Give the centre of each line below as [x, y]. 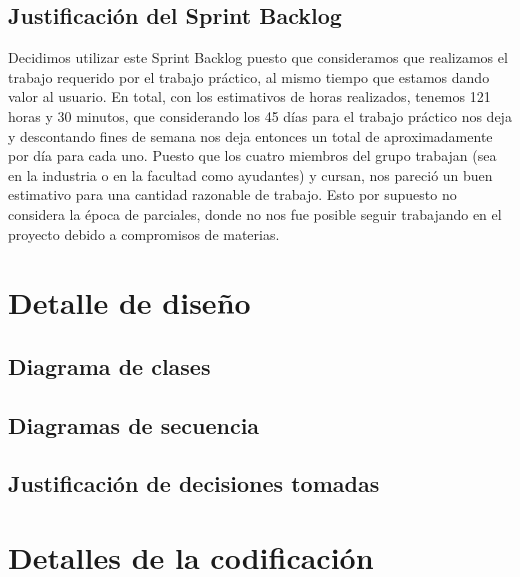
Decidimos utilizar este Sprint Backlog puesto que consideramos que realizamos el [258, 57]
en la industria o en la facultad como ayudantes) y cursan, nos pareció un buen [250, 174]
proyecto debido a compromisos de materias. [144, 233]
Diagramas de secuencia [134, 424]
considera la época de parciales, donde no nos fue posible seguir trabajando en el [255, 213]
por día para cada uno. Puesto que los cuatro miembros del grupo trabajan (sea [252, 155]
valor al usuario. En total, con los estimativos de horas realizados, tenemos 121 [249, 96]
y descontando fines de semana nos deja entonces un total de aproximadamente [250, 135]
